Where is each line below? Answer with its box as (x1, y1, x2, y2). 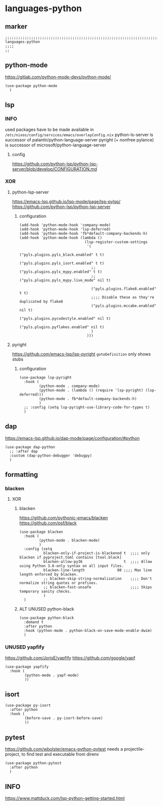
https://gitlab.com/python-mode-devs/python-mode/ (5, 74, 112, 80)
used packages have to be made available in (5, 126, 94, 132)
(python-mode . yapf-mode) (24, 673, 79, 678)
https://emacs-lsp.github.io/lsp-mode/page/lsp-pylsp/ (12, 198, 121, 204)
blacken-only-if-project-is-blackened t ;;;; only (43, 551, 150, 556)
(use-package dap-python (5, 444, 55, 450)
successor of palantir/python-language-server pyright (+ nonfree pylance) (5, 137, 154, 142)
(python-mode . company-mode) (39, 384, 100, 388)
